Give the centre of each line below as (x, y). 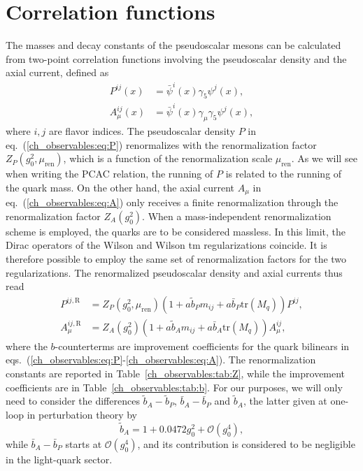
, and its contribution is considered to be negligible (246, 443)
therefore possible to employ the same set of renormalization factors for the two (176, 259)
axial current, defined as (57, 72)
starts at (84, 443)
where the (27, 346)
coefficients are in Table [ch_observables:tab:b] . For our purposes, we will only (174, 387)
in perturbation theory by (82, 415)
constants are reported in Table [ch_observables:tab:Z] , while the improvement (176, 374)
